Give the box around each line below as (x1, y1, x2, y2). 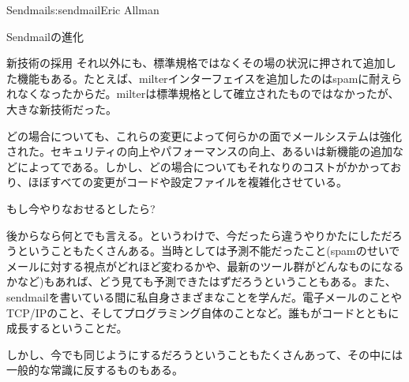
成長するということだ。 (6, 320, 128, 336)
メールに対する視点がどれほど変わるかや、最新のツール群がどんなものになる (6, 257, 404, 274)
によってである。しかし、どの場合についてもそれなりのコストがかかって (17, 158, 391, 174)
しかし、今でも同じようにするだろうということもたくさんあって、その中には (6, 346, 403, 362)
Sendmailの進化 (6, 28, 84, 44)
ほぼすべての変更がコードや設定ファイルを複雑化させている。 (28, 174, 347, 190)
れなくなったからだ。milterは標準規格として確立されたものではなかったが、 (6, 85, 400, 102)
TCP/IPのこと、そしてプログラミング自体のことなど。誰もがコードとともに (6, 304, 400, 320)
